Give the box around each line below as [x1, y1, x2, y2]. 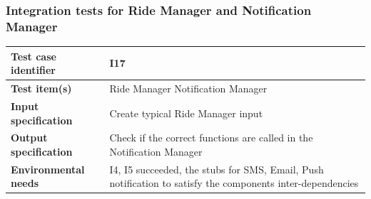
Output [11, 130, 48, 145]
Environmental [11, 161, 85, 176]
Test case [11, 48, 56, 63]
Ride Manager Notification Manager [109, 81, 268, 96]
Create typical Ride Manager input [109, 105, 263, 120]
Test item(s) [11, 81, 72, 96]
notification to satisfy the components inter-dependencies [109, 176, 359, 190]
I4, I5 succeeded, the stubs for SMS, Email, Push [109, 161, 324, 176]
